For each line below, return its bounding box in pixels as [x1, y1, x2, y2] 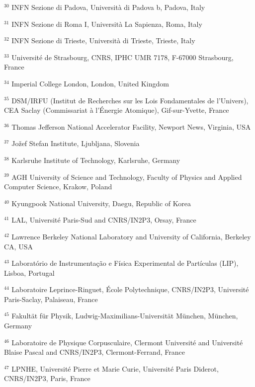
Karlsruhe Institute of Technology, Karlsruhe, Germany [11, 155, 180, 165]
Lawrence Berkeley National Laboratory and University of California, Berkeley [11, 231, 251, 241]
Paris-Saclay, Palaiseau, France [4, 294, 98, 304]
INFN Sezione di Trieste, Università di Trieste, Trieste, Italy [11, 35, 195, 46]
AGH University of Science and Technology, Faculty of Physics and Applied [11, 171, 242, 182]
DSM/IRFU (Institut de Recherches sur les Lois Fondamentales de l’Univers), [11, 95, 249, 105]
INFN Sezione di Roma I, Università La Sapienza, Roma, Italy [11, 18, 202, 29]
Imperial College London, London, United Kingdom [11, 78, 169, 88]
